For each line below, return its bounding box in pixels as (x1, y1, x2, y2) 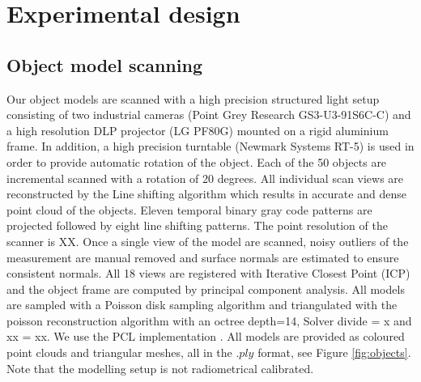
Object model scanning (6, 52, 202, 77)
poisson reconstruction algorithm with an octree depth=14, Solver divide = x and (6, 312, 412, 329)
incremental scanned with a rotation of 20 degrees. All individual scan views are (6, 169, 404, 186)
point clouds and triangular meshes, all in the (6, 344, 232, 361)
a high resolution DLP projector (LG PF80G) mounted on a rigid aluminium (6, 121, 389, 138)
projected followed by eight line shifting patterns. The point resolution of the (6, 217, 388, 234)
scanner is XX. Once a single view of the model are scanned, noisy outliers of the (6, 232, 409, 249)
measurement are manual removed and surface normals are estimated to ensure (6, 248, 399, 265)
